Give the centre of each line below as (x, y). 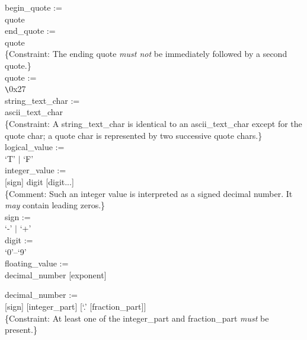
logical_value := (35, 147)
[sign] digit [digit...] (39, 181)
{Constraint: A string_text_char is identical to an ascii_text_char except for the (153, 123)
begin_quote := (33, 7)
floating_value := (37, 263)
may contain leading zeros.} (55, 205)
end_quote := (30, 31)
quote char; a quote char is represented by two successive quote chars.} (134, 135)
